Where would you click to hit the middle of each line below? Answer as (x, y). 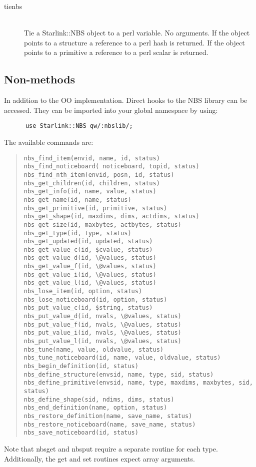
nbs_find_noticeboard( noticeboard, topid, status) (111, 167)
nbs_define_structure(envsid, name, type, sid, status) (119, 374)
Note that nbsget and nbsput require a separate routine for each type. (111, 448)
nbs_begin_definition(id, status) (81, 366)
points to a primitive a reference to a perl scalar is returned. (116, 52)
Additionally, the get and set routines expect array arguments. (99, 458)
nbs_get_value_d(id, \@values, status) (90, 258)
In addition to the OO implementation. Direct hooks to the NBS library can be (126, 100)
